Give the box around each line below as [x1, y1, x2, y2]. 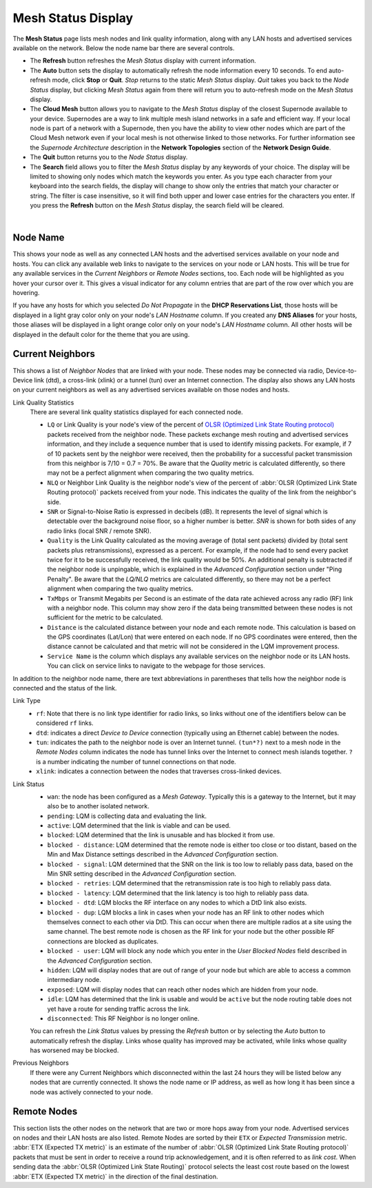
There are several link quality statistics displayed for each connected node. [30, 408, 244, 416]
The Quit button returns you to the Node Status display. [30, 153, 188, 161]
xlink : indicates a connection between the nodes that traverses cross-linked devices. [36, 767, 282, 775]
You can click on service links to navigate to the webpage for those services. [47, 662, 265, 670]
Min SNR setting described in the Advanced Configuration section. [47, 870, 237, 878]
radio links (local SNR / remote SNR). [47, 526, 152, 535]
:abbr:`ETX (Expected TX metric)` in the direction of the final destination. [12, 1172, 218, 1180]
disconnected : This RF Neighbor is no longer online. [47, 1014, 200, 1023]
